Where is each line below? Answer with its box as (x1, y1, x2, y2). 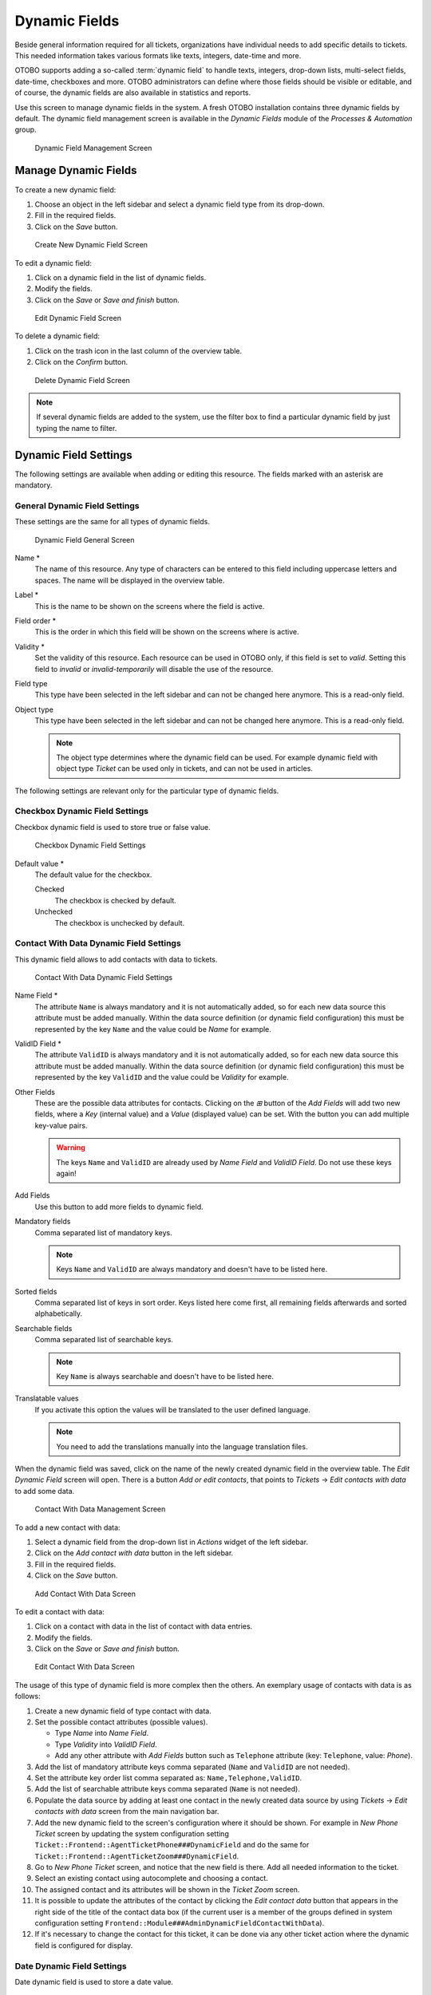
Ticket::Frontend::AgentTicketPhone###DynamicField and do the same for (34, 1840, 310, 1850)
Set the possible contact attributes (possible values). (34, 1717, 208, 1727)
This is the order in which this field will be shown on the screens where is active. (34, 627, 299, 637)
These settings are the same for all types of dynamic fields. (14, 517, 211, 527)
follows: (14, 1692, 41, 1701)
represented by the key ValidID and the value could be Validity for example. (34, 1073, 289, 1082)
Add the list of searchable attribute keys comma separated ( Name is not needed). (34, 1784, 301, 1794)
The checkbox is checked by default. (54, 895, 177, 905)
